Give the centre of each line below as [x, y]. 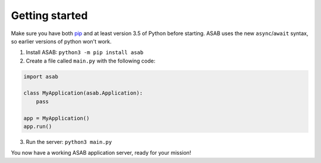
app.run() [38, 127]
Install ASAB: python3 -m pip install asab [85, 52]
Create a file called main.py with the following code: [91, 61]
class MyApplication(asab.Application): [83, 93]
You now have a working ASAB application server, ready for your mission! [101, 153]
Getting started [49, 15]
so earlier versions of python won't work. [62, 41]
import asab [41, 76]
